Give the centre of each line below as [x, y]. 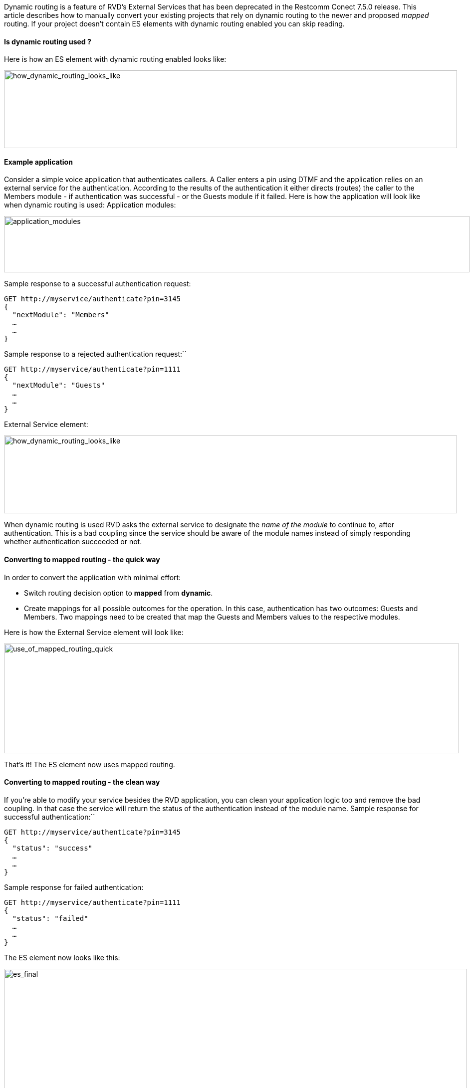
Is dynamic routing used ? [48, 41]
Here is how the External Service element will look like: [94, 632]
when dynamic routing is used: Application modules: [90, 205]
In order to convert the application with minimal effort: [93, 577]
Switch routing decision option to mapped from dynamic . [118, 593]
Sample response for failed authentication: [74, 887]
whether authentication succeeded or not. [73, 542]
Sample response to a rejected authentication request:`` [96, 354]
